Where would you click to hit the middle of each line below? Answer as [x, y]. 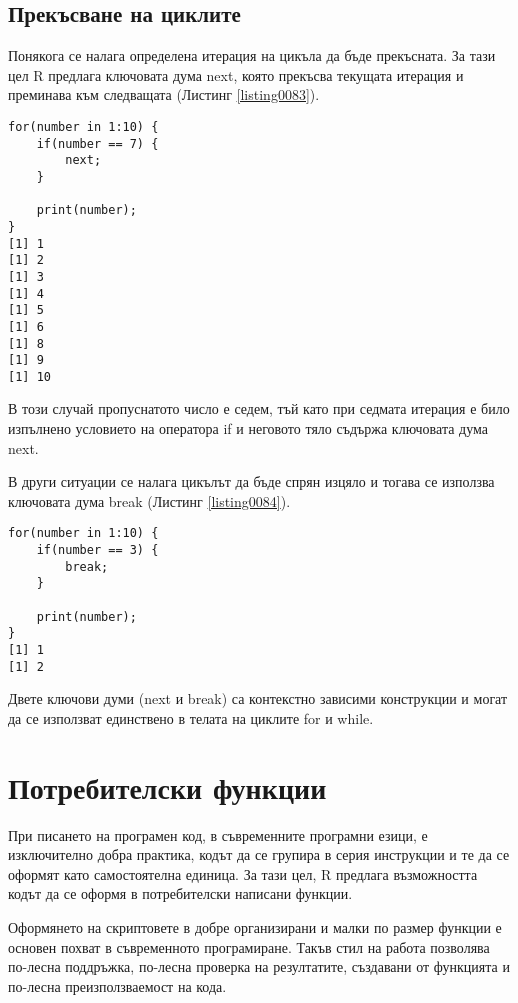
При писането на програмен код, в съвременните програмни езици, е [218, 834]
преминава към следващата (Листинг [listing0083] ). [164, 94]
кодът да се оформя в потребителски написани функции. [180, 893]
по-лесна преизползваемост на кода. [117, 985]
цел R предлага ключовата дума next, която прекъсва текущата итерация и [236, 74]
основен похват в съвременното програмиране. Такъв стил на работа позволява [249, 946]
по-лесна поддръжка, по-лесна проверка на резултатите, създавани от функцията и [259, 966]
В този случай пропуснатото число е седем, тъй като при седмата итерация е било [259, 408]
